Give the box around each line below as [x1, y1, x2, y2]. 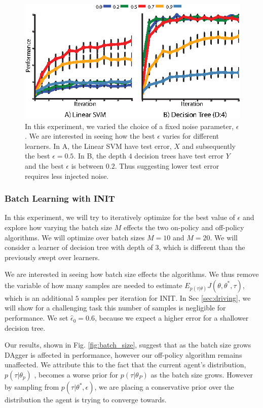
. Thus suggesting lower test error [115, 160, 219, 171]
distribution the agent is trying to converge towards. [5, 394, 167, 405]
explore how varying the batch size [5, 222, 112, 232]
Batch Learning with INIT [5, 192, 115, 205]
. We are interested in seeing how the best [25, 131, 155, 141]
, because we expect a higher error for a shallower [94, 312, 249, 323]
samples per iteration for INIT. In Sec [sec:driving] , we [81, 292, 251, 303]
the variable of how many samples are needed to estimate [5, 279, 182, 290]
